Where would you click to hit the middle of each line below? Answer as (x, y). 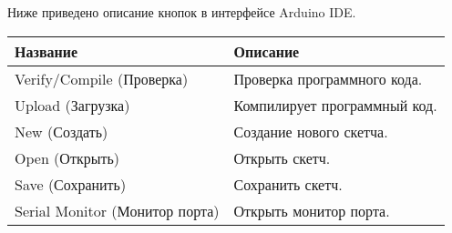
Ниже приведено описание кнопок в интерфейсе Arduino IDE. (182, 12)
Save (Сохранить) (71, 184)
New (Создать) (62, 131)
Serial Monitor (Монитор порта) (117, 210)
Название (46, 51)
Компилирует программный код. (335, 105)
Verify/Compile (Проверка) (102, 78)
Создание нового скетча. (311, 131)
